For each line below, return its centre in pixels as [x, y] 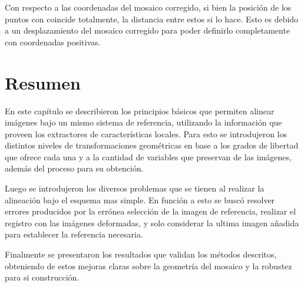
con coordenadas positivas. [53, 42]
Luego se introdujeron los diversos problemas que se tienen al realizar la [135, 188]
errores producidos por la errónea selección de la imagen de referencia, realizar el [151, 211]
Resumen [43, 82]
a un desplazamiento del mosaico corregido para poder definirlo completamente [148, 30]
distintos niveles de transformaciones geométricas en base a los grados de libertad [152, 145]
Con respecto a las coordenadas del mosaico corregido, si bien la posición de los [148, 7]
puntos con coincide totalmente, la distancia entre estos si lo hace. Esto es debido [152, 19]
